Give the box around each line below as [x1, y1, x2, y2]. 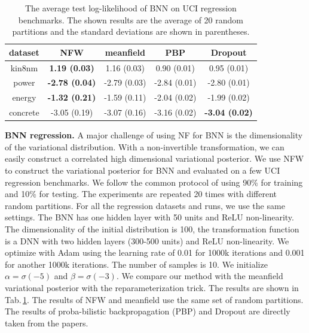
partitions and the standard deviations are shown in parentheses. [12, 25, 250, 38]
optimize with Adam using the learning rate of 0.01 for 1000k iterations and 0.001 [5, 246, 305, 259]
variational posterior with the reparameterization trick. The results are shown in [5, 281, 299, 293]
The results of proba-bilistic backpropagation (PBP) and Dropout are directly [5, 305, 290, 317]
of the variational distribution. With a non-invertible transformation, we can [5, 140, 284, 153]
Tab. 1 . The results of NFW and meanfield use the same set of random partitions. [5, 293, 304, 305]
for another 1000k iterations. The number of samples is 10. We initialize [5, 258, 268, 270]
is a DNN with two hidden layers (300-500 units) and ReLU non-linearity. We [5, 234, 289, 247]
